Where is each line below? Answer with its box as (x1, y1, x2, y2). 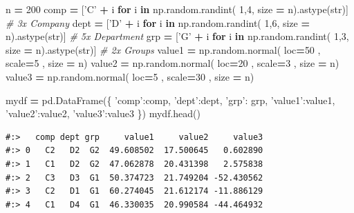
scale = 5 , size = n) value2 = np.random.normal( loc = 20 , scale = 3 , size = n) (6, 56, 339, 70)
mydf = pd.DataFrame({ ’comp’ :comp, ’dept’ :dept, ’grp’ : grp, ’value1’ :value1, (6, 92, 335, 107)
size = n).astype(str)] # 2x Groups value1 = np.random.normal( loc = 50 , (6, 42, 321, 57)
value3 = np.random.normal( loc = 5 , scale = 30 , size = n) (6, 69, 254, 83)
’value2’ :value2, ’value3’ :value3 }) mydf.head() (6, 106, 201, 121)
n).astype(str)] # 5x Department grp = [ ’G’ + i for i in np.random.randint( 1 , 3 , (6, 29, 349, 43)
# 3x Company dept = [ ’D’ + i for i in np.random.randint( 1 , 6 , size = (6, 15, 310, 30)
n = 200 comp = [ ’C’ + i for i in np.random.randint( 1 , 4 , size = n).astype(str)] (6, 2, 348, 16)
